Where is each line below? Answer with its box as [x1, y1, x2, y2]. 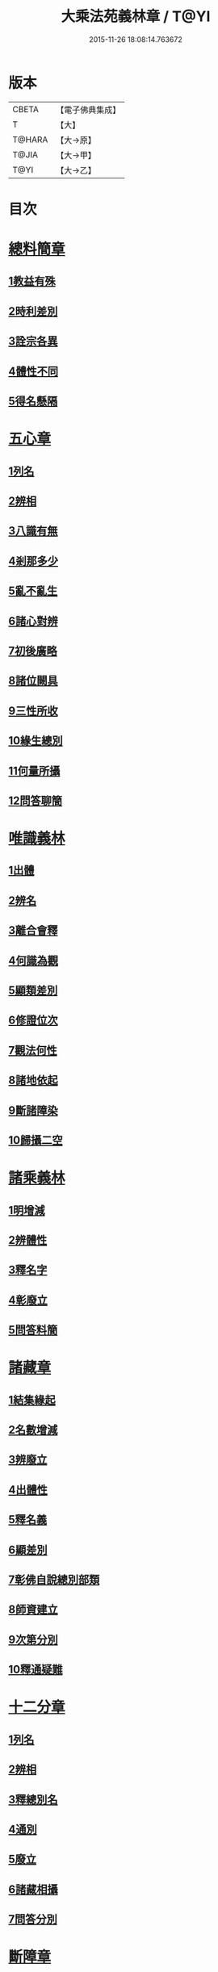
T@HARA [12, 134, 48, 145]
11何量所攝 [8, 764, 61, 777]
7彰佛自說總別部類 [8, 1573, 100, 1587]
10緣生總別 [8, 734, 63, 747]
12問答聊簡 [8, 793, 63, 807]
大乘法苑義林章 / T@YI [61, 7, 211, 26]
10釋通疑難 [8, 1663, 63, 1677]
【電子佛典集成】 [56, 104, 121, 115]
